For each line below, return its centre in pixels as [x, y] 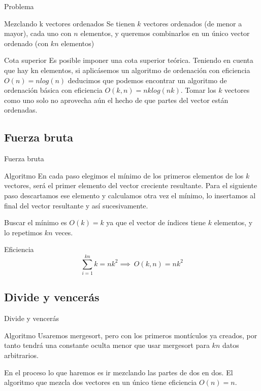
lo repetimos [23, 232]
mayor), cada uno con [38, 33]
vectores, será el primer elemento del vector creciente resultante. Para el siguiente [131, 185]
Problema [19, 6]
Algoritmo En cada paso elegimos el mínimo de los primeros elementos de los [124, 175]
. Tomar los [198, 90]
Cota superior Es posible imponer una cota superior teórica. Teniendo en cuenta [129, 60]
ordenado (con [26, 43]
